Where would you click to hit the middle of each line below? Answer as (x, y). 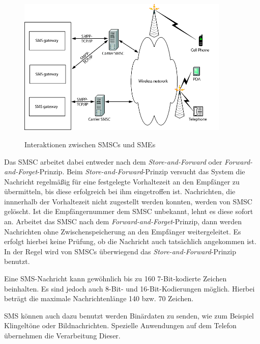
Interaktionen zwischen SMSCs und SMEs (90, 144)
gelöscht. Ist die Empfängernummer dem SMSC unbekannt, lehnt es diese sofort (129, 211)
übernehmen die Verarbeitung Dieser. (62, 336)
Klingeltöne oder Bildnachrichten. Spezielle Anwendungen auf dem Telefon (120, 325)
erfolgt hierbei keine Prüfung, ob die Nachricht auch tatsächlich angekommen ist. (130, 241)
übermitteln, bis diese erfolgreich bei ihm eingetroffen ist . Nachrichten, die (120, 191)
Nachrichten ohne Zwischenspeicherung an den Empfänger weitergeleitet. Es (123, 231)
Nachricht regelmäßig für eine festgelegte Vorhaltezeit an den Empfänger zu (122, 181)
